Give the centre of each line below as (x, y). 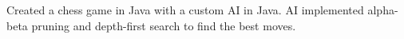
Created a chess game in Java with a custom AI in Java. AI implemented (185, 10)
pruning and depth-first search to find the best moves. (164, 25)
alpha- (383, 10)
